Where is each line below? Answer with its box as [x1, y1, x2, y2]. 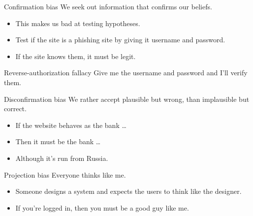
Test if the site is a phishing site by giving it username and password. [15, 34, 225, 45]
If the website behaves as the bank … [15, 120, 126, 130]
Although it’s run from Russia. [15, 153, 108, 163]
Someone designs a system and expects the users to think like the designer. [15, 186, 242, 196]
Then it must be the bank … [15, 136, 101, 147]
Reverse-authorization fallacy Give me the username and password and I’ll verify [4, 67, 248, 78]
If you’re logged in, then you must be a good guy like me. [15, 202, 189, 213]
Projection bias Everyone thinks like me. [4, 169, 126, 180]
